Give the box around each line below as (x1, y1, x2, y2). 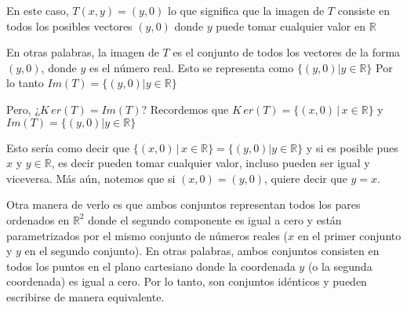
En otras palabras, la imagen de (6, 44, 159, 60)
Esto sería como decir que (6, 139, 130, 155)
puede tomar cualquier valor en (216, 17, 365, 34)
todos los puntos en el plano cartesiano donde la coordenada (6, 257, 296, 274)
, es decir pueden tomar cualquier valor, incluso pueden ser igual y (51, 155, 370, 171)
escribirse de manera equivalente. (6, 288, 165, 305)
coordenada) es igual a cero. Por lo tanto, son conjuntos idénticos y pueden (6, 273, 367, 290)
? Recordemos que (141, 100, 229, 117)
